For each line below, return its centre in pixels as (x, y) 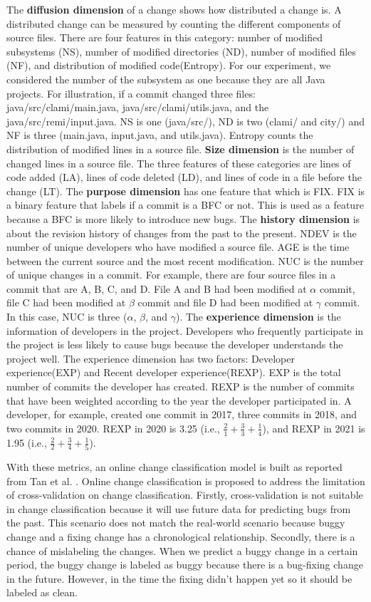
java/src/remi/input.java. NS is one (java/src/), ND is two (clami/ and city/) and (186, 121)
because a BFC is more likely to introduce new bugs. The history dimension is (183, 218)
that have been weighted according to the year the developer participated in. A (179, 400)
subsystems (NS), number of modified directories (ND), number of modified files (181, 51)
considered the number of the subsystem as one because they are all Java (166, 79)
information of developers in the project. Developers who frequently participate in (185, 330)
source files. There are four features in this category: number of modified (164, 37)
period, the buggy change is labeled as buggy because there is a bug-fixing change (185, 565)
